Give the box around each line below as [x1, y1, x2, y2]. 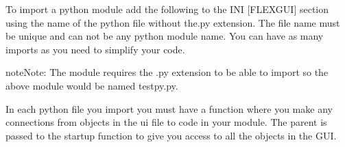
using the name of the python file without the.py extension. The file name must [5, 15, 340, 29]
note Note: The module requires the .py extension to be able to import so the [5, 65, 329, 79]
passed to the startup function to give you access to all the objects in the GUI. [5, 128, 337, 142]
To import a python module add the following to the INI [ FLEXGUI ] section [5, 2, 329, 16]
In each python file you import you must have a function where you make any [5, 101, 333, 116]
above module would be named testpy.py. [5, 78, 178, 92]
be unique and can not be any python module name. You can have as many [5, 29, 324, 43]
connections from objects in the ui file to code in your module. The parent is [5, 115, 327, 129]
